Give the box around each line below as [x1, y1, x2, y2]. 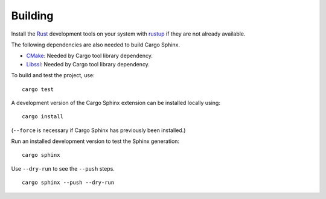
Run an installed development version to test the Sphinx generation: [11, 137, 180, 145]
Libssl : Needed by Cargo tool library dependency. [26, 60, 150, 68]
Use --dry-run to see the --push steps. [11, 165, 115, 172]
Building [11, 9, 54, 22]
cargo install [22, 113, 63, 120]
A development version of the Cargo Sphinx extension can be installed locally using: [11, 99, 220, 106]
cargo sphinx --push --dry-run [22, 179, 115, 186]
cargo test [22, 86, 54, 93]
